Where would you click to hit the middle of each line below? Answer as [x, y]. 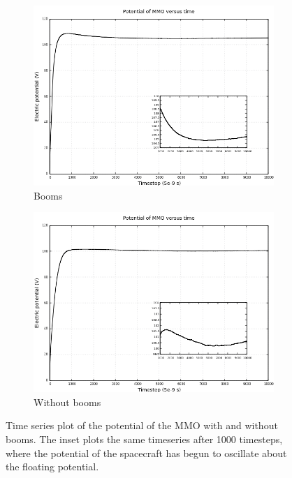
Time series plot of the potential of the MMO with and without [142, 425]
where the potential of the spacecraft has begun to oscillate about [146, 453]
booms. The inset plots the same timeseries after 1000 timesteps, [144, 439]
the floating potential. [52, 466]
